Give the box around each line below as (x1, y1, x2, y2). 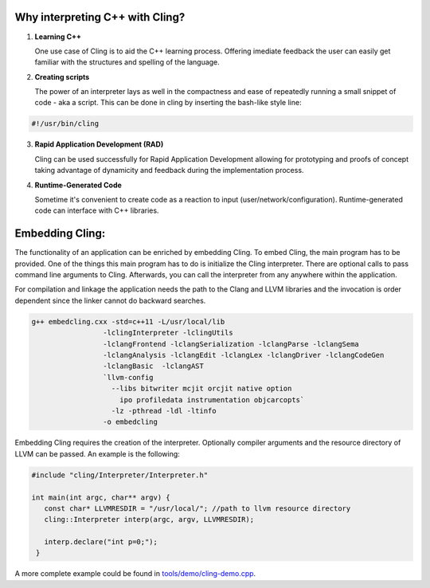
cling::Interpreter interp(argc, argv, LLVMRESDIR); (44, 515, 255, 524)
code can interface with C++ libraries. (34, 206, 159, 215)
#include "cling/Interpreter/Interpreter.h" (31, 470, 209, 480)
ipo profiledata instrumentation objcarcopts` (119, 395, 305, 404)
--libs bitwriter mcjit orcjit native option (111, 384, 292, 394)
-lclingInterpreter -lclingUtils (102, 328, 234, 338)
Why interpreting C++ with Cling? (14, 10, 186, 24)
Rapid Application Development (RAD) (34, 139, 164, 149)
